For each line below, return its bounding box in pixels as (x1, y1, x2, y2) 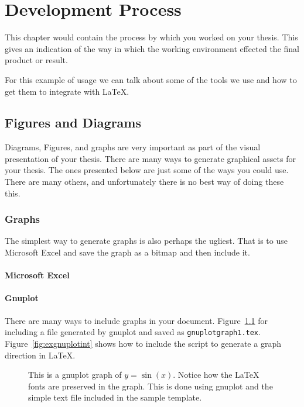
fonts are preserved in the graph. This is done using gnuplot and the (28, 380, 273, 392)
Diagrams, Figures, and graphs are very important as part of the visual (5, 141, 261, 153)
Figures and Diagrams (5, 113, 141, 132)
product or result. (5, 54, 68, 66)
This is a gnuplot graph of (28, 368, 122, 381)
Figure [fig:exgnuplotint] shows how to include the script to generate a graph (5, 337, 281, 349)
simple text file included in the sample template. (28, 391, 202, 403)
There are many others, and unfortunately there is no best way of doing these (5, 175, 284, 188)
